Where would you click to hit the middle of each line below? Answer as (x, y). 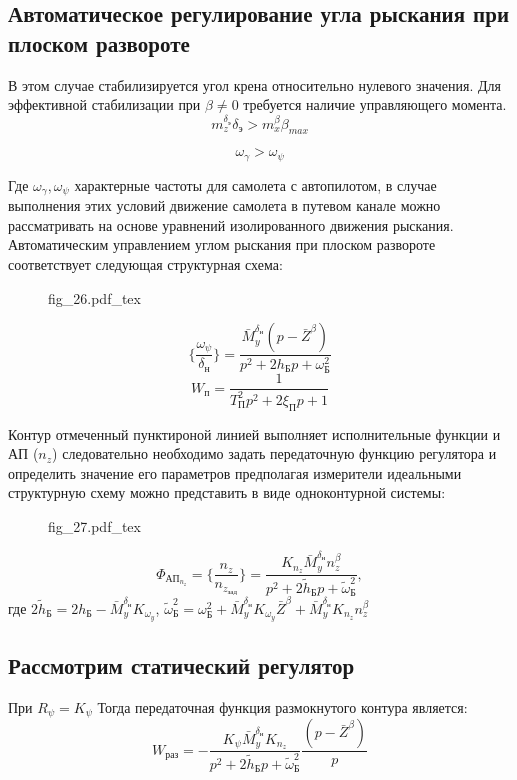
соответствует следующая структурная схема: (145, 264)
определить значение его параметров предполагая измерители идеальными (235, 472)
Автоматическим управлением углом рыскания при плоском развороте (222, 244)
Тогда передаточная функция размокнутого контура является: (282, 706)
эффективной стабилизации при (104, 104)
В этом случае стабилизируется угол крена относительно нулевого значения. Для (254, 84)
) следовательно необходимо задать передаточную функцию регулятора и (274, 453)
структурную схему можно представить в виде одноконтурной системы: (227, 492)
